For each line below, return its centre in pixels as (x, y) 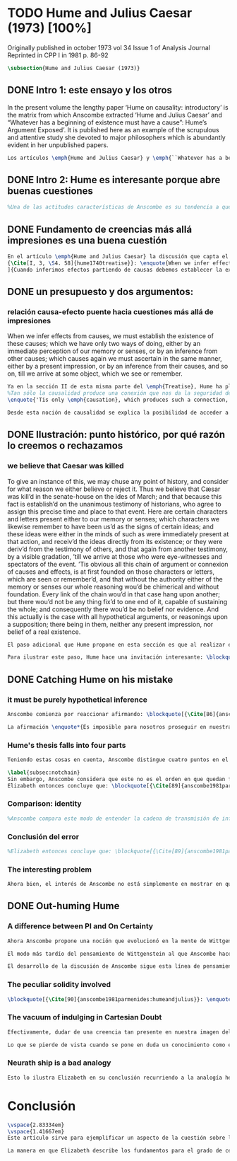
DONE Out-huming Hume (63, 906)
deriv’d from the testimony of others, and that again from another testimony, (117, 549)
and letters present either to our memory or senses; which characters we (114, 519)
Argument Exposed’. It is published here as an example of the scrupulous (114, 129)
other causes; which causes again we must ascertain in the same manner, (115, 359)
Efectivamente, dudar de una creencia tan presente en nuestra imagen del (120, 1032)
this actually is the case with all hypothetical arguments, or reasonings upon (117, 616)
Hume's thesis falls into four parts (67, 745)
